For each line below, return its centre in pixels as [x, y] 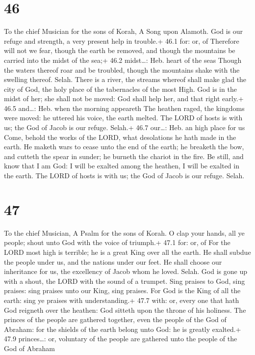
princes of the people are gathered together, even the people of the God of [115, 319]
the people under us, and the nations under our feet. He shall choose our [113, 261]
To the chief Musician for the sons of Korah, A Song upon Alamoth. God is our [124, 31]
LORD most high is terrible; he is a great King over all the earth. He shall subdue [127, 252]
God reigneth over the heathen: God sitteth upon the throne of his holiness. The [125, 310]
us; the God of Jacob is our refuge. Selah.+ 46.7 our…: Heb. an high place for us [125, 127]
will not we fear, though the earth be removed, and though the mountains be [120, 50]
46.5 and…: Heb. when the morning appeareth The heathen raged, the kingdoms [124, 108]
